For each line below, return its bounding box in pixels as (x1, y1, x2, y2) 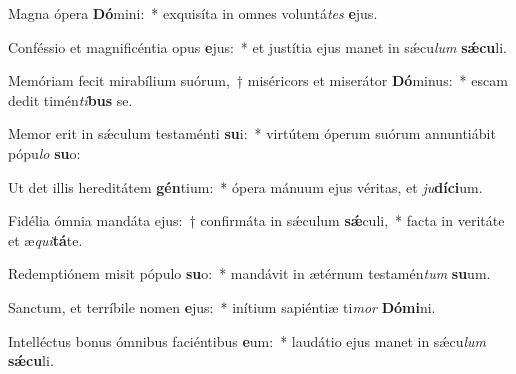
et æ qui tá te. (8, 229, 83, 250)
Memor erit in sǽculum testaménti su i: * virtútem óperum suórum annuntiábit (8, 123, 496, 144)
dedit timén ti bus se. (8, 89, 133, 110)
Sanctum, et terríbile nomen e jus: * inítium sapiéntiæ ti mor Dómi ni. (8, 296, 436, 317)
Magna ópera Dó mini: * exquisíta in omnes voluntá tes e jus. (8, 3, 378, 23)
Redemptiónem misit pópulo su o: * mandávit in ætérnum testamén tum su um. (8, 263, 491, 284)
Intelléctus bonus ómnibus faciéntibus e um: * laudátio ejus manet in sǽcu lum (8, 330, 487, 351)
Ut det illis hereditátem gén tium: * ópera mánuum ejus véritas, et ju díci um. (8, 176, 483, 197)
